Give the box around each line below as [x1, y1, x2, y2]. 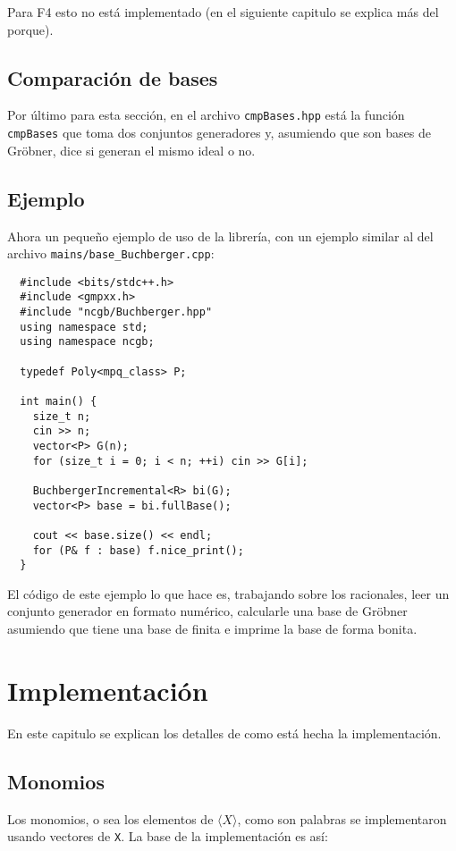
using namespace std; [20, 320, 148, 333]
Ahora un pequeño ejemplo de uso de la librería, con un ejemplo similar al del [7, 226, 434, 245]
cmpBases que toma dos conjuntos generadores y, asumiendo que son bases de [7, 123, 431, 142]
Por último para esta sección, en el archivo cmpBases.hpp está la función [7, 105, 405, 124]
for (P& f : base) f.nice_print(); [32, 543, 244, 557]
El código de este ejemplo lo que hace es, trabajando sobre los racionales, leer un [7, 584, 450, 602]
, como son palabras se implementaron [237, 809, 447, 828]
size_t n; [32, 409, 91, 423]
